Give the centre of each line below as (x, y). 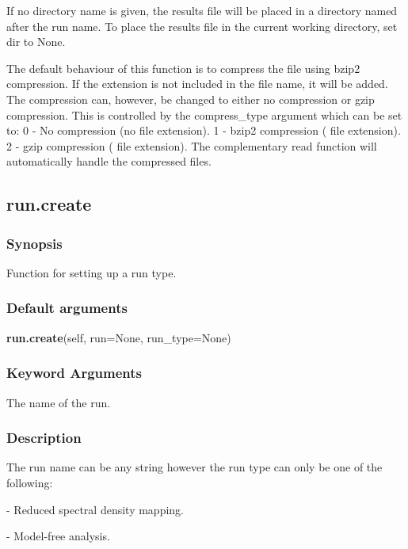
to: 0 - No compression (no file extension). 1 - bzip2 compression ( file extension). (204, 130)
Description (44, 438)
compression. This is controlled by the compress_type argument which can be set (204, 114)
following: (30, 482)
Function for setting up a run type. (92, 272)
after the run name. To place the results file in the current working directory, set (202, 26)
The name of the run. (59, 402)
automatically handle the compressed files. (109, 161)
